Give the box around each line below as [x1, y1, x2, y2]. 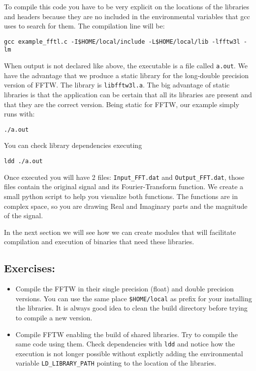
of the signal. [4, 210, 43, 221]
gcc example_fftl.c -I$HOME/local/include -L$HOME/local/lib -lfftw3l [4, 38, 240, 45]
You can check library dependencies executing [4, 140, 142, 150]
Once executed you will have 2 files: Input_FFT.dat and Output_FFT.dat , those [4, 171, 245, 182]
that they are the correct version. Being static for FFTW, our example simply [4, 99, 239, 109]
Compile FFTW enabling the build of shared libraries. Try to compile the [15, 329, 238, 339]
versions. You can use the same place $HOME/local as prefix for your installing [15, 293, 252, 303]
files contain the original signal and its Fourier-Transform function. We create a [4, 181, 244, 192]
